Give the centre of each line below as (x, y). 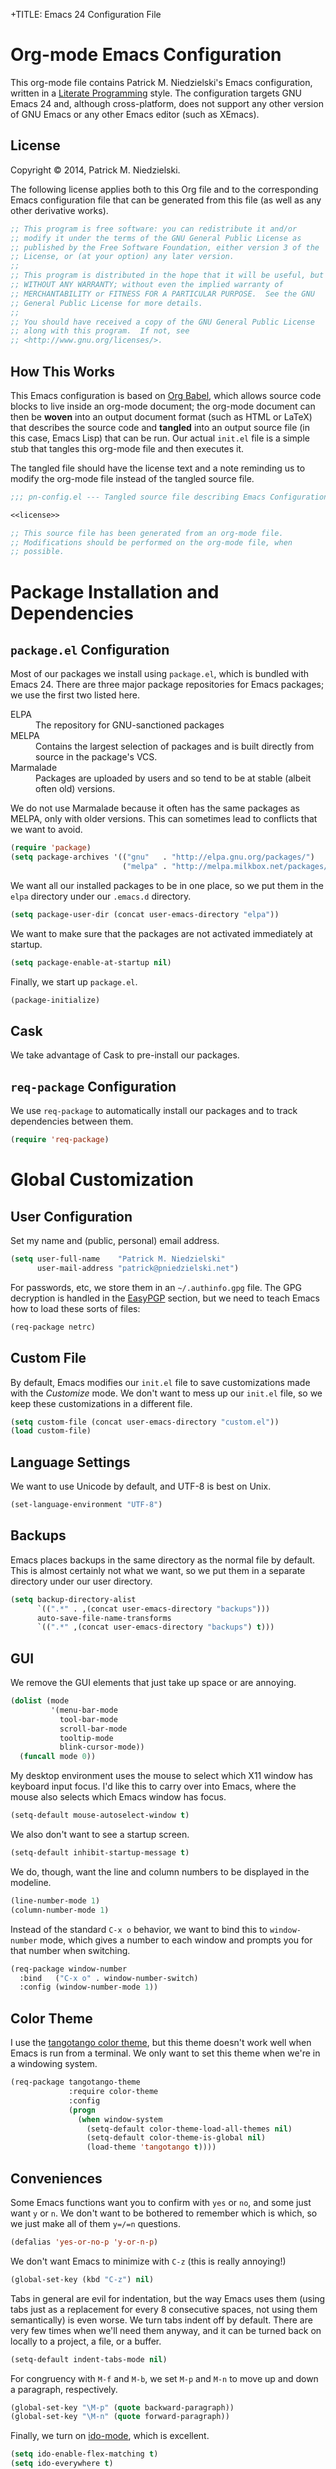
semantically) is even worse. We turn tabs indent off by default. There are (161, 2320)
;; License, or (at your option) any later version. (122, 257)
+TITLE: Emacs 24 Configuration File (86, 14)
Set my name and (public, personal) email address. (115, 1241)
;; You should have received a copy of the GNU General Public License (162, 322)
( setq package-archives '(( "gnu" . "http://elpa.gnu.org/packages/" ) (162, 857)
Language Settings (70, 1462)
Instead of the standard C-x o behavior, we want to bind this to (139, 1929)
